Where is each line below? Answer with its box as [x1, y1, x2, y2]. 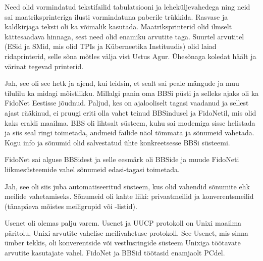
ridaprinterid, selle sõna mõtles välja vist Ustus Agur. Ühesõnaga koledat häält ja [5, 50, 256, 61]
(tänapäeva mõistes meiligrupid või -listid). [5, 200, 137, 211]
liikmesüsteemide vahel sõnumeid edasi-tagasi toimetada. [5, 164, 180, 174]
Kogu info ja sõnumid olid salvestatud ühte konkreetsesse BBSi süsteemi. [5, 137, 230, 147]
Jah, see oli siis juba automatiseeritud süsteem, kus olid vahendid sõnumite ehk [5, 181, 250, 191]
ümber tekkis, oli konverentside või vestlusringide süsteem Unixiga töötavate [5, 237, 241, 248]
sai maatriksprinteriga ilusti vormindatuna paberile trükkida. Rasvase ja [5, 11, 228, 22]
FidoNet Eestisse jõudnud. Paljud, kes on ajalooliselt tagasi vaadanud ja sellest [5, 97, 249, 108]
